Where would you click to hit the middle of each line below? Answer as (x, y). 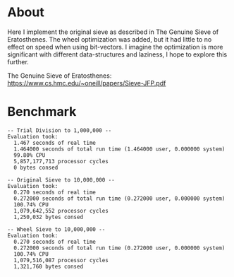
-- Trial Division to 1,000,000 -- (60, 130)
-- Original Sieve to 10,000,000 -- (61, 180)
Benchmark (42, 112)
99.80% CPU (30, 155)
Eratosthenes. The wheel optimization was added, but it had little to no (110, 39)
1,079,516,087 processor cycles (61, 260)
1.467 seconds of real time (55, 143)
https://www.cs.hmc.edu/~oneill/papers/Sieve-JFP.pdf (87, 83)
